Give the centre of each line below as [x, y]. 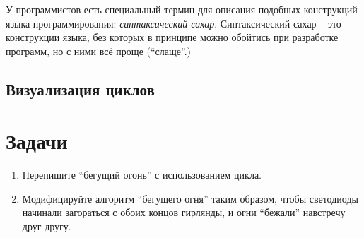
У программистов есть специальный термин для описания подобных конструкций [182, 9]
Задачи [37, 141]
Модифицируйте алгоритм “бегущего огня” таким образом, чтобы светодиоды [190, 198]
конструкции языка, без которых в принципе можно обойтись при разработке [172, 37]
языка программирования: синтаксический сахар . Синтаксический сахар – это [174, 23]
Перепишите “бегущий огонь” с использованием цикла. [142, 175]
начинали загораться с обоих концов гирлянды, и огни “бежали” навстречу [184, 212]
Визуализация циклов [80, 89]
